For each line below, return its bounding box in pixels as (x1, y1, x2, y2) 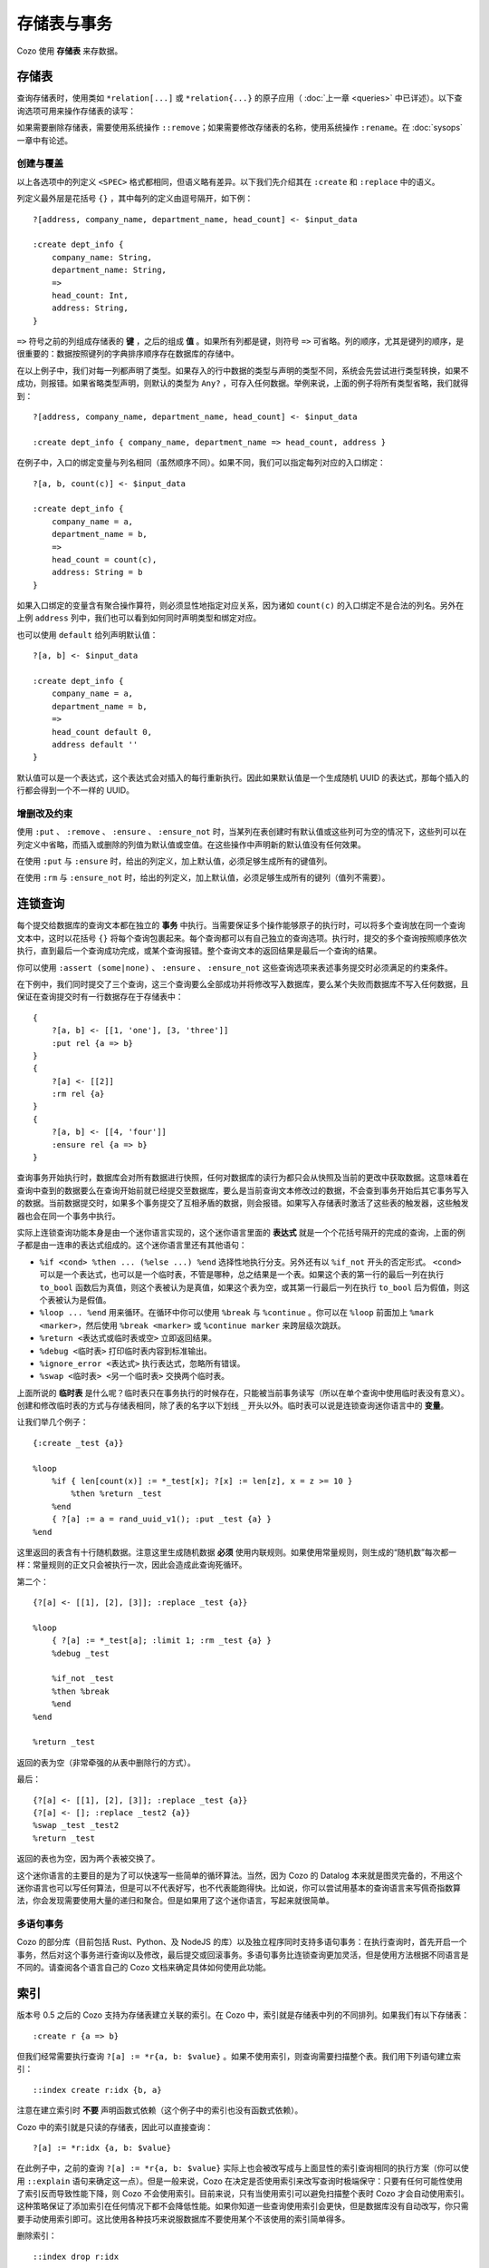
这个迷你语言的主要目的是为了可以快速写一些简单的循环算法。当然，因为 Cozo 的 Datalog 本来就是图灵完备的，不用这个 (16, 1870, 463, 1881)
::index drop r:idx (33, 2251, 120, 2262)
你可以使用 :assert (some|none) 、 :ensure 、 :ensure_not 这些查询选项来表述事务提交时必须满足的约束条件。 (16, 962, 453, 973)
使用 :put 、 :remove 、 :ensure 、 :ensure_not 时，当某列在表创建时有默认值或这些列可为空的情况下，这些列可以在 (16, 826, 466, 837)
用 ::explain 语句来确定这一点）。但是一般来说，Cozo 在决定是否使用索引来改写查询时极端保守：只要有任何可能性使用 (16, 2175, 464, 2186)
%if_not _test (51, 1674, 115, 1684)
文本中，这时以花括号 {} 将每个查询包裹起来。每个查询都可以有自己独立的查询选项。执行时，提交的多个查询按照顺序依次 (16, 933, 467, 943)
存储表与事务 (16, 14, 113, 34)
